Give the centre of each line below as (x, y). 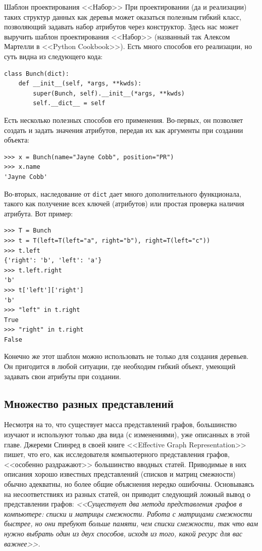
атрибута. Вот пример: (39, 213)
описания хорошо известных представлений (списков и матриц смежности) (120, 474)
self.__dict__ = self (69, 103)
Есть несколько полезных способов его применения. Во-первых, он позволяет (124, 120)
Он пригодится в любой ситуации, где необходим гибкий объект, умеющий (120, 366)
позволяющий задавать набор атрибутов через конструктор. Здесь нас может (121, 27)
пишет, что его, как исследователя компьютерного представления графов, (117, 454)
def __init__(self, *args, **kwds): (80, 84)
